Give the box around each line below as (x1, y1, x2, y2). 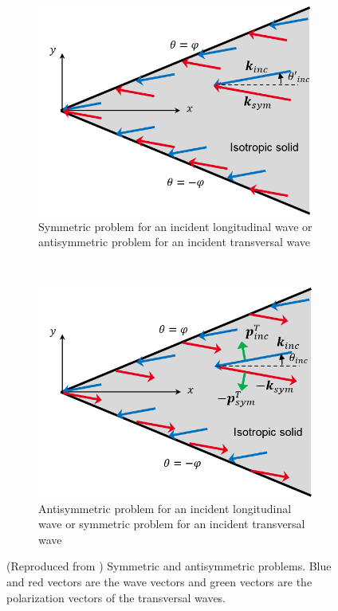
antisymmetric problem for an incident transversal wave (38, 233, 311, 250)
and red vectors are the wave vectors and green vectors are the (6, 573, 312, 589)
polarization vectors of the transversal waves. (6, 589, 226, 605)
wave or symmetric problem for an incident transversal (38, 515, 305, 532)
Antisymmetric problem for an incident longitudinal (38, 499, 292, 516)
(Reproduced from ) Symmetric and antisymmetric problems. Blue (6, 558, 332, 574)
